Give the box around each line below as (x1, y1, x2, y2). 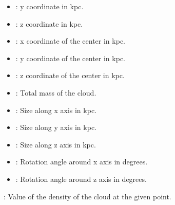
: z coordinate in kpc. (15, 18, 83, 29)
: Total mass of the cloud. (15, 87, 96, 98)
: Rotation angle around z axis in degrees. (15, 173, 147, 184)
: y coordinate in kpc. (15, 1, 84, 11)
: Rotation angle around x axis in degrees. (15, 156, 148, 167)
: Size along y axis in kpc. (15, 122, 96, 133)
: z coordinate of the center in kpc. (15, 70, 125, 81)
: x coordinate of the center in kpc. (15, 35, 125, 46)
